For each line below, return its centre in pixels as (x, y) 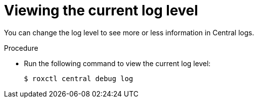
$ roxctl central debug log (79, 78)
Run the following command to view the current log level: (117, 63)
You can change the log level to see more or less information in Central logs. (129, 32)
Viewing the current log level (101, 10)
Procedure (21, 48)
